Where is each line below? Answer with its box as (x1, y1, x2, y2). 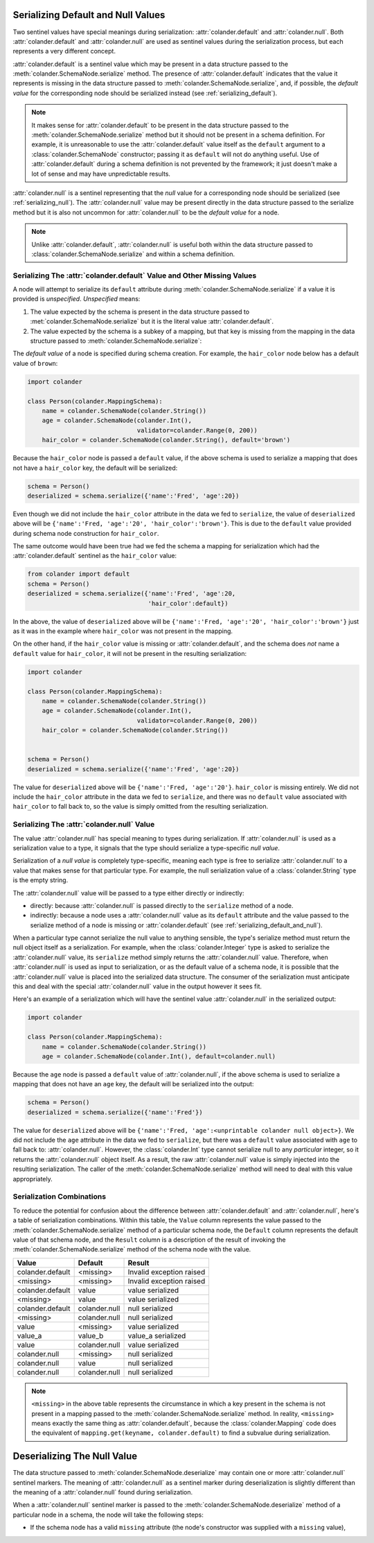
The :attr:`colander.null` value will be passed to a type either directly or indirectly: (12, 888, 244, 897)
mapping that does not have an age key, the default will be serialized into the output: (12, 1080, 254, 1088)
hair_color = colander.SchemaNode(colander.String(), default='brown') (42, 436, 291, 444)
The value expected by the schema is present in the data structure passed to (30, 307, 249, 316)
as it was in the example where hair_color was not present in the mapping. (12, 627, 233, 635)
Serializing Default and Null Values (12, 9, 166, 21)
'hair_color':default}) (148, 599, 229, 607)
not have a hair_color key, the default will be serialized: (12, 464, 178, 472)
